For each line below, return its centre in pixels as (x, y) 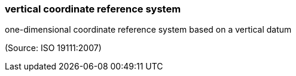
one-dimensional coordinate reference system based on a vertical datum (148, 30)
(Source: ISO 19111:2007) (53, 48)
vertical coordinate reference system (93, 9)
